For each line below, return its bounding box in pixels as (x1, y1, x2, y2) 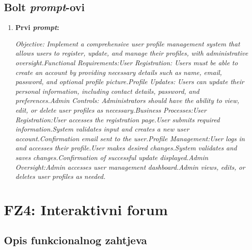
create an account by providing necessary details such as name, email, (15, 67, 222, 77)
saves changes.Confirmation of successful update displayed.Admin (15, 152, 208, 162)
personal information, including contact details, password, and (15, 86, 200, 96)
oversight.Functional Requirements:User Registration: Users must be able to (15, 57, 238, 67)
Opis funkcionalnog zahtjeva (4, 233, 147, 248)
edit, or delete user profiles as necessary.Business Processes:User (15, 104, 206, 115)
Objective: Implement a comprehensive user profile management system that (15, 38, 240, 48)
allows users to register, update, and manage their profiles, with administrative (15, 48, 248, 58)
